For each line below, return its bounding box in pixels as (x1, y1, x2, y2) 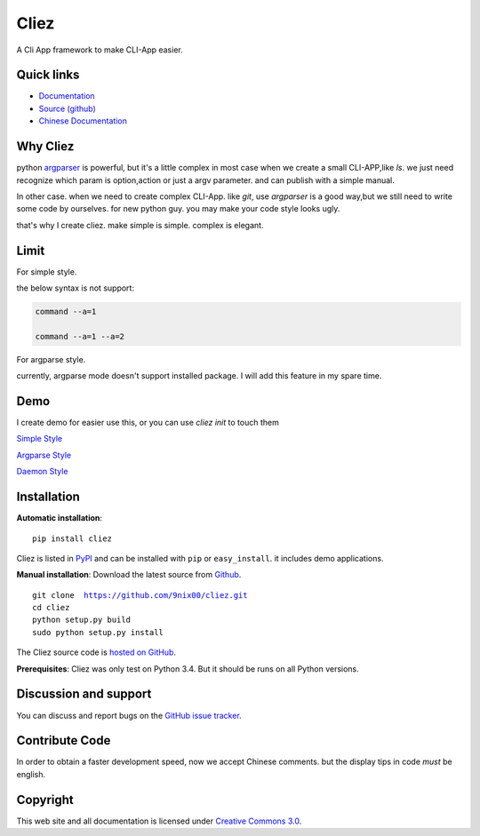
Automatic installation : (16, 513, 102, 523)
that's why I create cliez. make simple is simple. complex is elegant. (16, 219, 264, 230)
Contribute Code (16, 733, 111, 748)
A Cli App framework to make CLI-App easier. (16, 44, 183, 55)
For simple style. (16, 267, 77, 277)
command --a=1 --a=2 (35, 331, 124, 341)
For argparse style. (16, 354, 86, 364)
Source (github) (38, 103, 97, 114)
